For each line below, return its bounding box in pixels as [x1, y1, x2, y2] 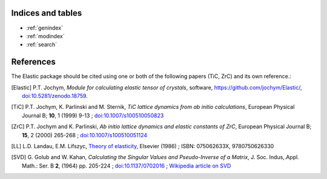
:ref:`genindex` [26, 24, 64, 31]
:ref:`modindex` [26, 32, 65, 39]
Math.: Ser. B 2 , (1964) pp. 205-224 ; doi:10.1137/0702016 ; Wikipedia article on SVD [22, 162, 231, 169]
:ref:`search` [26, 41, 58, 48]
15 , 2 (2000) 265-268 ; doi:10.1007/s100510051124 [22, 131, 148, 138]
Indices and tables [11, 8, 82, 18]
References [11, 57, 56, 67]
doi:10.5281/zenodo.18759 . [22, 92, 88, 99]
